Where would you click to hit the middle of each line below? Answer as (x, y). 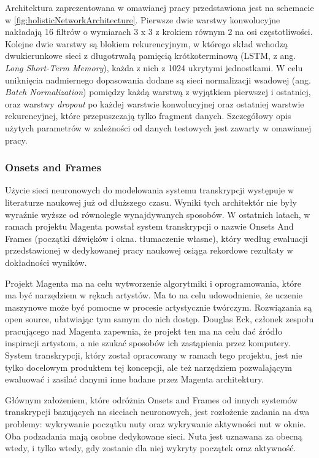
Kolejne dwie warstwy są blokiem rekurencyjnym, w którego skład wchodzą (146, 43)
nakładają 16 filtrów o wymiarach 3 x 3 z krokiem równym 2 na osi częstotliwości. (159, 32)
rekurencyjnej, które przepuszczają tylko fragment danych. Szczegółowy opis (148, 116)
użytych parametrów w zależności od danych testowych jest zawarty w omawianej (158, 127)
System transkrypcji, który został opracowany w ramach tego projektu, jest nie (154, 355)
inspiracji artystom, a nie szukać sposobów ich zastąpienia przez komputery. (148, 343)
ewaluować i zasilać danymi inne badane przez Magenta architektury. (135, 379)
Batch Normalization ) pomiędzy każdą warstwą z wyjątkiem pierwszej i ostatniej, (158, 92)
